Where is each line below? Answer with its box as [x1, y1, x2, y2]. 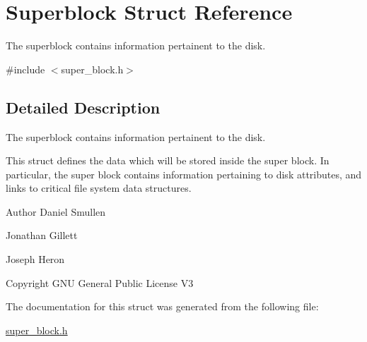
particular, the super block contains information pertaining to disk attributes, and [6, 166, 362, 181]
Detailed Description [6, 96, 161, 118]
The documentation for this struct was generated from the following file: [6, 299, 319, 314]
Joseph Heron [6, 252, 65, 267]
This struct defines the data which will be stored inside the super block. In [6, 153, 330, 168]
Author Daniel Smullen [6, 204, 106, 219]
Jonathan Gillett [6, 228, 78, 243]
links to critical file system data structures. [6, 181, 192, 195]
